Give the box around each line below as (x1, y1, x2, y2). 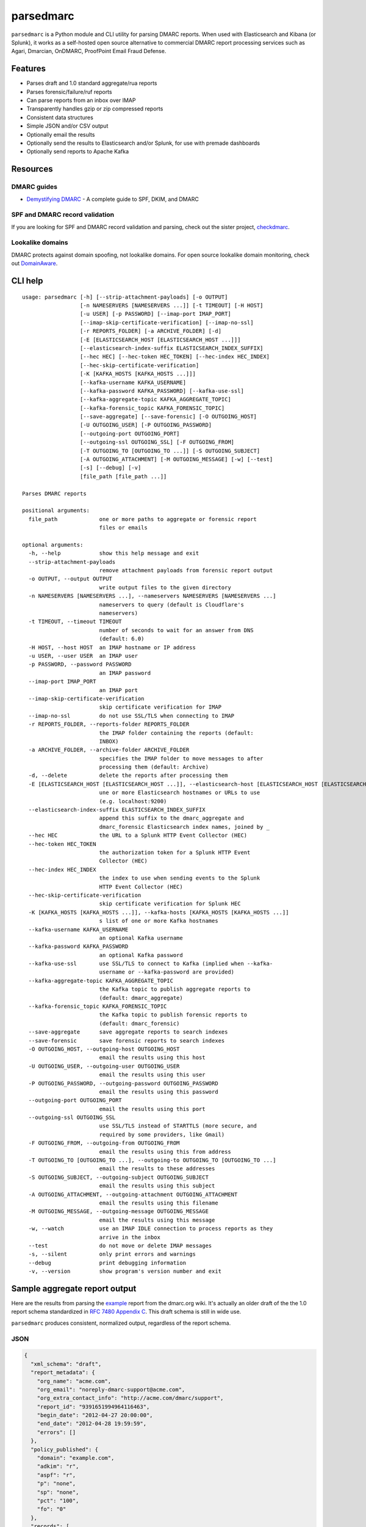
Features (11, 64, 46, 74)
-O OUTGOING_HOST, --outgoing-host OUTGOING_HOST (28, 1045, 180, 1052)
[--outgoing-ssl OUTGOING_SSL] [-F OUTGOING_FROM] (79, 439, 235, 446)
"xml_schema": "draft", (30, 1360, 102, 1368)
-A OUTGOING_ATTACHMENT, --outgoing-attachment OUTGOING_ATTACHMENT (28, 1191, 238, 1198)
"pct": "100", (37, 1497, 79, 1504)
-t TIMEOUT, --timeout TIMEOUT (28, 618, 122, 625)
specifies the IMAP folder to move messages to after (99, 755, 264, 762)
